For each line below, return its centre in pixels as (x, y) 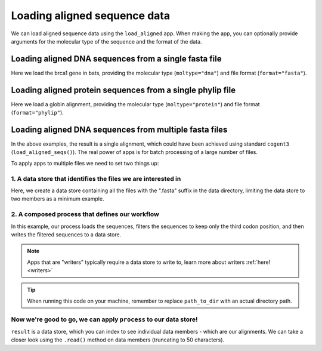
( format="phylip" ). (37, 113)
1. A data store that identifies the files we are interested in (96, 178)
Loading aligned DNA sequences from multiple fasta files (119, 129)
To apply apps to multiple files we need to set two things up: (85, 163)
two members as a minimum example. (58, 199)
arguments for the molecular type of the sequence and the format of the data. (106, 41)
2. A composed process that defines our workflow (85, 214)
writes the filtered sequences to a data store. (66, 234)
